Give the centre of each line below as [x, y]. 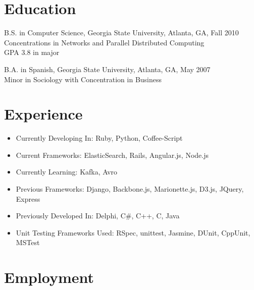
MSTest [28, 242]
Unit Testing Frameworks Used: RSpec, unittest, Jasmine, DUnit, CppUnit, [133, 232]
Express [28, 198]
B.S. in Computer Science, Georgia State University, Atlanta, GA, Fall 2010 [121, 33]
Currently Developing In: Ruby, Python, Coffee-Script [99, 138]
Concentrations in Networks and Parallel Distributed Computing [104, 42]
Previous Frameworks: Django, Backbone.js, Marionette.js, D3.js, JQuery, [130, 189]
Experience [43, 114]
